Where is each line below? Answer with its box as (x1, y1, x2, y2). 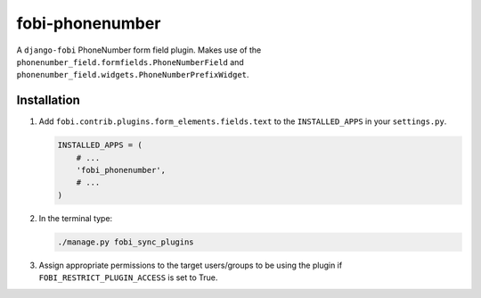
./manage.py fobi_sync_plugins (57, 236, 195, 247)
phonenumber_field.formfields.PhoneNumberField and (16, 56, 244, 67)
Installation (16, 93, 80, 108)
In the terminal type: (38, 212, 113, 223)
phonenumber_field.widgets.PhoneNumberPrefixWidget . (16, 70, 249, 80)
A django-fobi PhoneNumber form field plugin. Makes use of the (16, 45, 262, 55)
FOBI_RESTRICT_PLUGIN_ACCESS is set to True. (38, 272, 218, 283)
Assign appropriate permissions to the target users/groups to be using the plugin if (38, 260, 343, 270)
